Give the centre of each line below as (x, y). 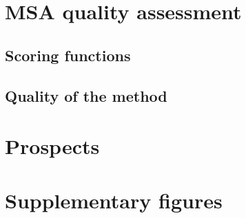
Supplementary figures (114, 200)
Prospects (52, 146)
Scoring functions (68, 55)
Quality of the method (86, 95)
